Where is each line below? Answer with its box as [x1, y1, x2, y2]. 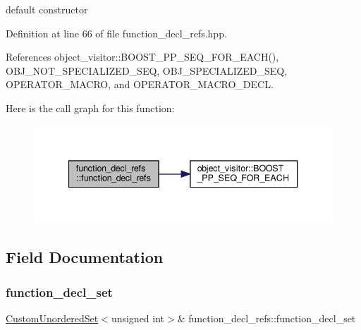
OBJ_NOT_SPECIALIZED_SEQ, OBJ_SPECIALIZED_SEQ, [6, 63, 288, 78]
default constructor [6, 2, 88, 16]
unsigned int [111, 310, 165, 325]
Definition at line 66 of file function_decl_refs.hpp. [6, 25, 227, 40]
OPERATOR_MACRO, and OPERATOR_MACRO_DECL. [6, 77, 274, 92]
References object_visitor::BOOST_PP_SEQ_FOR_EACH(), [6, 49, 279, 64]
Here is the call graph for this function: [6, 100, 175, 115]
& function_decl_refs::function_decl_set [177, 310, 356, 325]
